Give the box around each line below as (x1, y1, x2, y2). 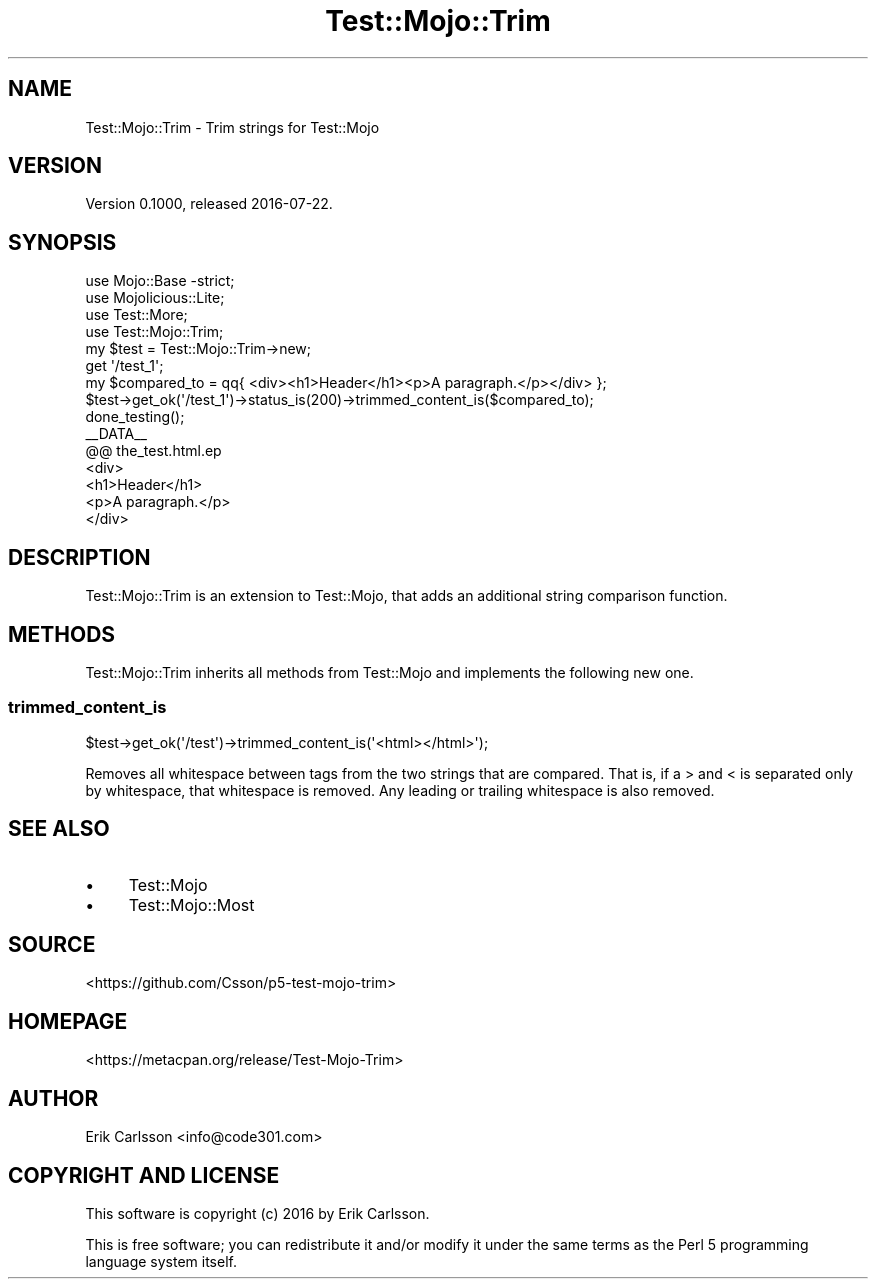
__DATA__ (85, 425, 148, 443)
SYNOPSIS (8, 229, 117, 255)
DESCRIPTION (8, 544, 151, 570)
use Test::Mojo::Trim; (85, 323, 224, 341)
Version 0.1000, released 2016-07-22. (85, 195, 333, 213)
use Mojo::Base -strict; (85, 272, 235, 290)
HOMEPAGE (8, 1008, 128, 1034)
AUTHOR (8, 1085, 99, 1111)
